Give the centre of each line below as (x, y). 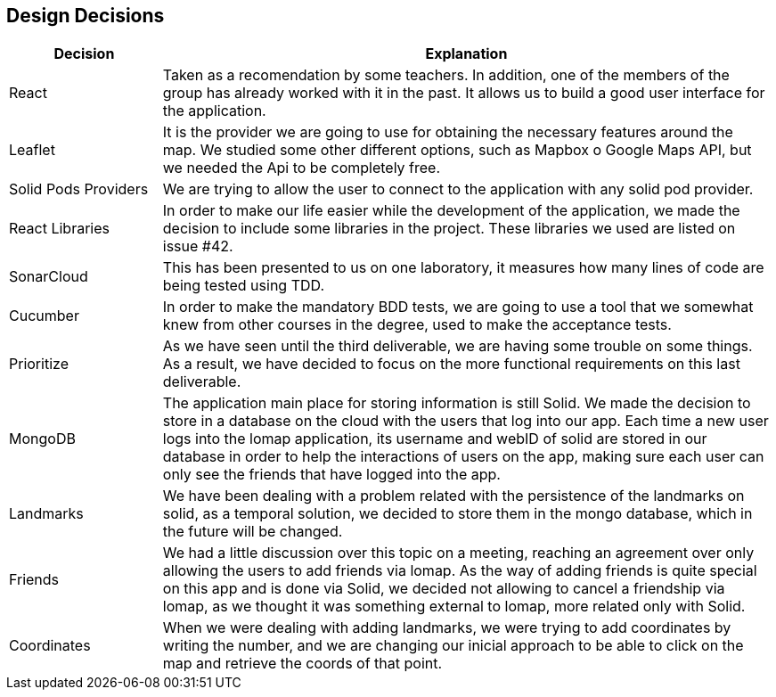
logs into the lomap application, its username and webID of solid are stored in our (435, 439)
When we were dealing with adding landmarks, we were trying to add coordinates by (447, 628)
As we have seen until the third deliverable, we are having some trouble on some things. (457, 346)
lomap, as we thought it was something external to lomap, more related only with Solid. (454, 607)
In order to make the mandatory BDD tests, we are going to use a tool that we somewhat (458, 307)
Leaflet (32, 150)
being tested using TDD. (243, 286)
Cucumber (44, 316)
